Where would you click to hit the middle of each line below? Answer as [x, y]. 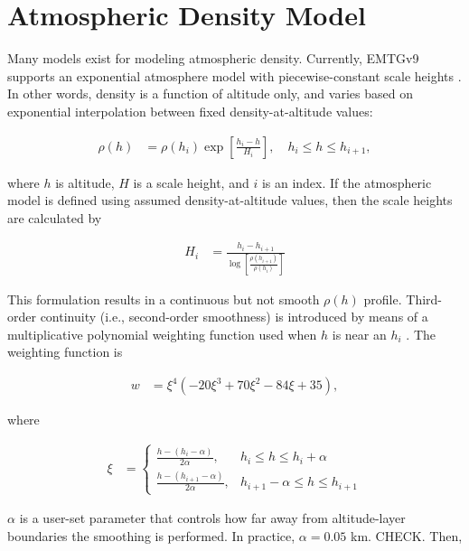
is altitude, [85, 182]
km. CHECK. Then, [406, 535]
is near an [359, 334]
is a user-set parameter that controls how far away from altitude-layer [212, 518]
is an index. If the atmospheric [347, 182]
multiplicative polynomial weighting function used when [162, 334]
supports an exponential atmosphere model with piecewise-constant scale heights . [234, 75]
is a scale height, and [191, 182]
